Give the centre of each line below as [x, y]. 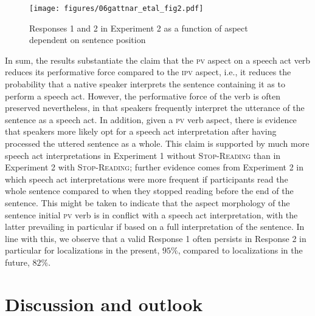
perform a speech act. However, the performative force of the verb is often [143, 96]
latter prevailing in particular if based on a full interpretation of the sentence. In [155, 227]
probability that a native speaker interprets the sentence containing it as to [145, 84]
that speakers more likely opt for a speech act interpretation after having [141, 131]
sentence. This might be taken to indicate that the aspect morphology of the [147, 202]
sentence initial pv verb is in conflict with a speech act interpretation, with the [151, 214]
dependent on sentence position [88, 40]
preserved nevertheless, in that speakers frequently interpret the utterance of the [155, 108]
